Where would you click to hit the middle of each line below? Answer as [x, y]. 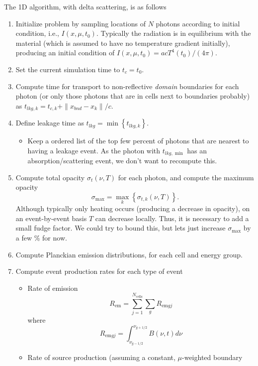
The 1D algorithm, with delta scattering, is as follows [85, 6]
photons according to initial [198, 23]
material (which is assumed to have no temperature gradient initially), [123, 43]
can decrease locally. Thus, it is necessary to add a [172, 218]
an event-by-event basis [51, 218]
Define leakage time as [50, 123]
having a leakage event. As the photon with [94, 150]
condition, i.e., [37, 33]
